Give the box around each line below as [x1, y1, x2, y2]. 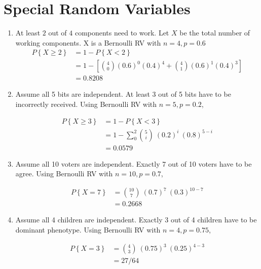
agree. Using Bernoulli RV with [15, 168, 113, 179]
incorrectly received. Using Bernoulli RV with [15, 99, 157, 109]
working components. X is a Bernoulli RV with [15, 37, 161, 48]
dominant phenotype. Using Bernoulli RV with [15, 224, 161, 235]
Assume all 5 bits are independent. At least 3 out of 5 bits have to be [15, 89, 231, 99]
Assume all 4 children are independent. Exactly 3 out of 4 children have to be [15, 214, 257, 225]
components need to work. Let [74, 27, 169, 38]
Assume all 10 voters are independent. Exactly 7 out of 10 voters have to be [15, 158, 252, 169]
